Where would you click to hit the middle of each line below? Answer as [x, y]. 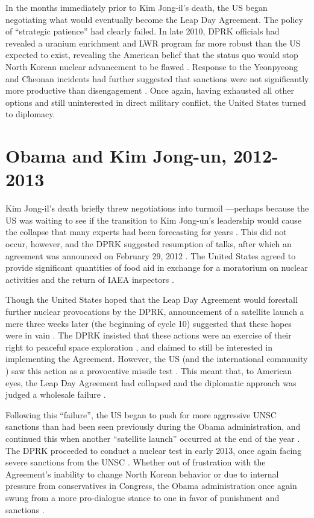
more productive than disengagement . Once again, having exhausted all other [150, 90]
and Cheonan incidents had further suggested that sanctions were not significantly [157, 78]
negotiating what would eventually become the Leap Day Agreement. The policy [154, 19]
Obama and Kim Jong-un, [116, 156]
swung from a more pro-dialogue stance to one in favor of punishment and [143, 497]
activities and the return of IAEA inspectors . [90, 279]
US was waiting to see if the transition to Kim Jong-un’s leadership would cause [154, 220]
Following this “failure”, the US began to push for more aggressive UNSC [141, 414]
